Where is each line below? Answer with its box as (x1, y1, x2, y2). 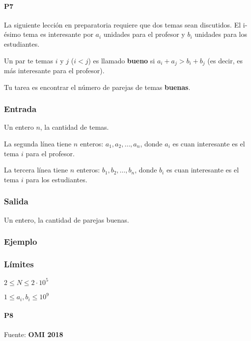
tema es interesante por (23, 29, 93, 39)
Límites (4, 257, 34, 270)
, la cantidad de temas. (40, 122, 109, 132)
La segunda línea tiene (4, 139, 72, 149)
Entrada (4, 103, 37, 115)
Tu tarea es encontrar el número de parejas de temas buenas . (4, 82, 191, 92)
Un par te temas (4, 55, 54, 65)
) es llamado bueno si (88, 55, 155, 65)
